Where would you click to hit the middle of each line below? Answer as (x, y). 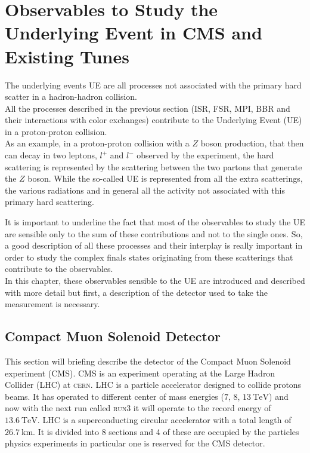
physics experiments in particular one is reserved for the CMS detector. (135, 443)
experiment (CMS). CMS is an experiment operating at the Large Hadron (140, 373)
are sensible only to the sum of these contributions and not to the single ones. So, (154, 233)
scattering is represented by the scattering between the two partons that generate (154, 166)
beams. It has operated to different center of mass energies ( (114, 396)
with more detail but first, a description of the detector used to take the (136, 292)
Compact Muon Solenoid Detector (113, 336)
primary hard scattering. (49, 202)
